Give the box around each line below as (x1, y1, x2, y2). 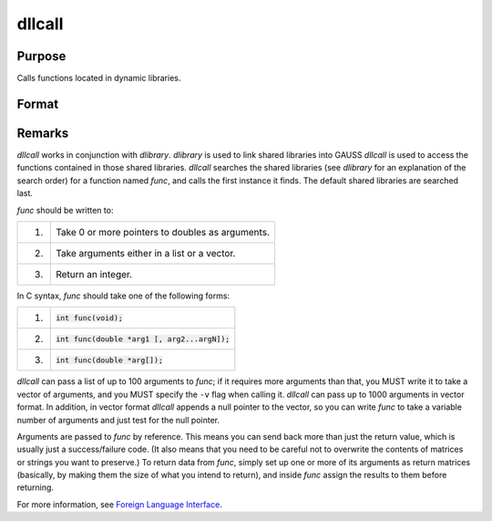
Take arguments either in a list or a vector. (56, 246, 236, 259)
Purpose (16, 48, 67, 64)
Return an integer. (56, 267, 132, 280)
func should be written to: (16, 204, 114, 215)
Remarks (16, 125, 69, 141)
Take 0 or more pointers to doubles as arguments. (56, 225, 271, 238)
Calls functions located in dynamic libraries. (16, 73, 181, 84)
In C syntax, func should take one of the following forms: (16, 290, 231, 301)
